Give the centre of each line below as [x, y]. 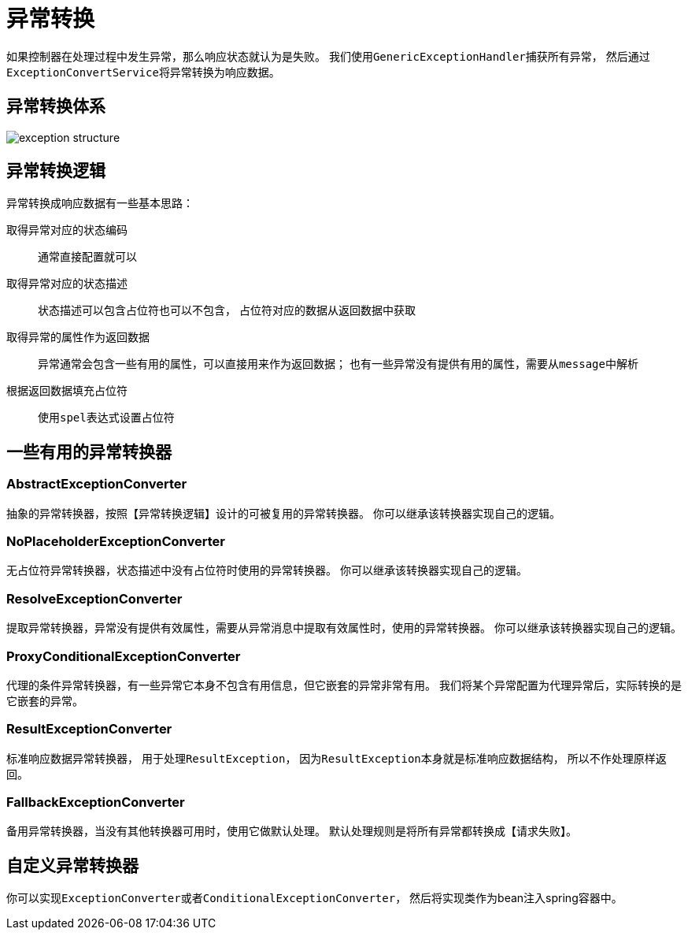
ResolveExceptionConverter [94, 598]
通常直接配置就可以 [87, 257]
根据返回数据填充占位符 [67, 391]
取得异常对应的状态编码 [67, 230]
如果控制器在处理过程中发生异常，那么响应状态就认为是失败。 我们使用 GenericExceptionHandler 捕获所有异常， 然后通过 [328, 56]
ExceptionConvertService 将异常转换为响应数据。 [143, 72]
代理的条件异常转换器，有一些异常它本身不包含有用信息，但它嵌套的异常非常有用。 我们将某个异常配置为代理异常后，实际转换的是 [344, 685]
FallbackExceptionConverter [96, 802]
